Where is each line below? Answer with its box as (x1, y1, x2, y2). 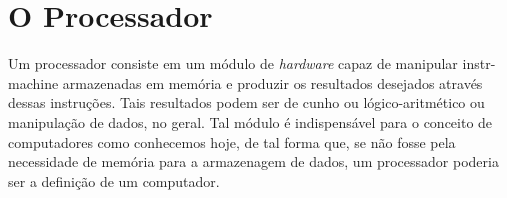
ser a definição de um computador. (8, 170, 220, 191)
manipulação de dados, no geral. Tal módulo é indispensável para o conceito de (8, 111, 493, 132)
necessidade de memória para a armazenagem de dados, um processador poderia (8, 151, 499, 172)
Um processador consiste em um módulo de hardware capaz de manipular (8, 53, 458, 74)
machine (8, 72, 59, 93)
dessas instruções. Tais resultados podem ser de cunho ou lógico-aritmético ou (8, 92, 485, 113)
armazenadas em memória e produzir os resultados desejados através (62, 72, 483, 93)
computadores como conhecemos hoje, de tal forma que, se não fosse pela (8, 131, 456, 152)
